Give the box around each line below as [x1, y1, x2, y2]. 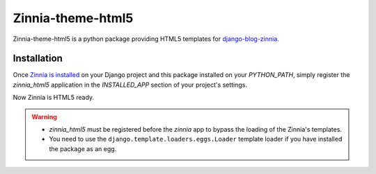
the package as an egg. [49, 144, 117, 153]
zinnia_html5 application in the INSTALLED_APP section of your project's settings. [13, 80, 247, 89]
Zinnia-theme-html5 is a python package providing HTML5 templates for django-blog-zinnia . [13, 35, 280, 43]
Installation [13, 53, 63, 64]
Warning [31, 112, 57, 121]
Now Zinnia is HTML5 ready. [13, 94, 95, 102]
